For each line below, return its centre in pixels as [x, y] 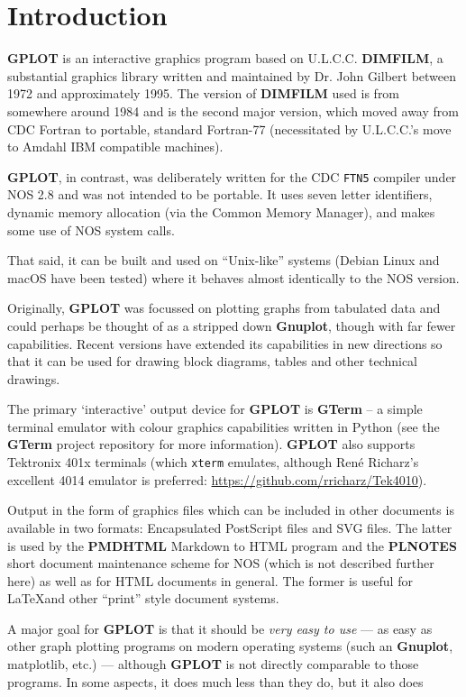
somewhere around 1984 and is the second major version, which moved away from [233, 110]
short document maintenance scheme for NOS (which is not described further [221, 563]
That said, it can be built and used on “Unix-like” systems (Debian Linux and [224, 260]
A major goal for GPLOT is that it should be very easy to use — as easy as [220, 628]
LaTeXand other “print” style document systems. [143, 598]
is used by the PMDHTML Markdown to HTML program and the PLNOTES [232, 545]
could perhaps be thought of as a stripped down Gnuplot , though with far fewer [232, 325]
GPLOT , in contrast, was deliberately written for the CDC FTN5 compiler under [232, 176]
